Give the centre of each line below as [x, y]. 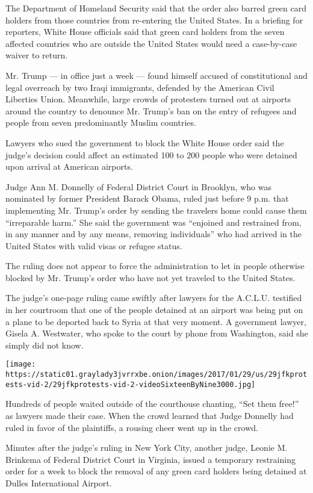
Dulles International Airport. [59, 482]
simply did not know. [45, 345]
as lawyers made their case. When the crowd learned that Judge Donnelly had [150, 415]
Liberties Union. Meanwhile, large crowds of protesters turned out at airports [148, 99]
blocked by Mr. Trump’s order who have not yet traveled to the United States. [150, 277]
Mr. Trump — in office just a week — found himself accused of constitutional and [157, 75]
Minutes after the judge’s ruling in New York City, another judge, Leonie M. [147, 448]
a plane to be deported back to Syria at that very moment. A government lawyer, [156, 321]
